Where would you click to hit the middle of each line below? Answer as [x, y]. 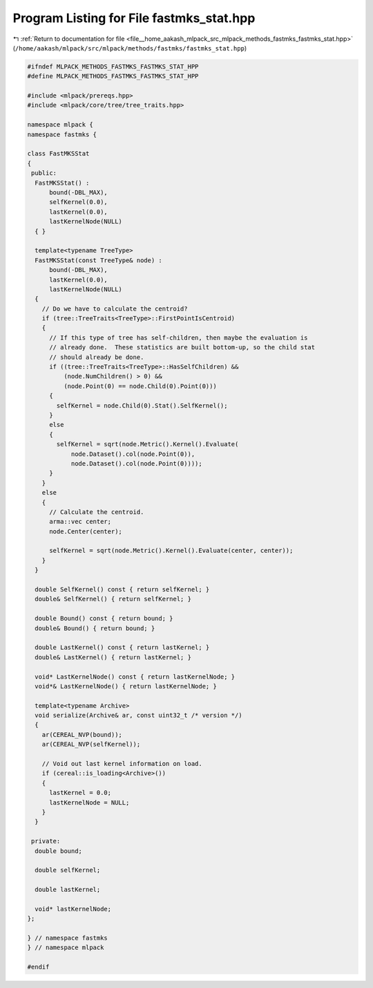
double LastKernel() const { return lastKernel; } [122, 648]
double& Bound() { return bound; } [95, 628]
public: [44, 173]
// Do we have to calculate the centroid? [115, 309]
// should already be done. [97, 357]
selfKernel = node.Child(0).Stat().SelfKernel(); [142, 405]
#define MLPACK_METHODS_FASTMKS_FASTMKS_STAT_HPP [113, 76]
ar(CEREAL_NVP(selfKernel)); [91, 744]
